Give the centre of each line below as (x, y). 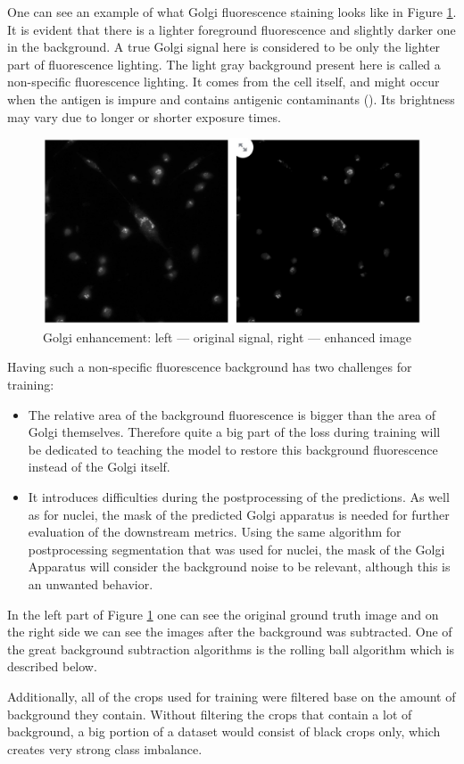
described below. (52, 666)
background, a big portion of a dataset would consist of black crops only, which (224, 731)
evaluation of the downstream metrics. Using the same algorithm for (215, 532)
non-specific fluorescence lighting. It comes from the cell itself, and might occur (224, 82)
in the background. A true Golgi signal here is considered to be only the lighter (224, 47)
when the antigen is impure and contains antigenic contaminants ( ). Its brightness (231, 99)
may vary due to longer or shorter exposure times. (144, 116)
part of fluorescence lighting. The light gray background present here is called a (224, 64)
